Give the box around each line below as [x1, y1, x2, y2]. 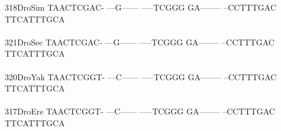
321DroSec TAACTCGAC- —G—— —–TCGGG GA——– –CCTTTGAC [5, 35, 274, 48]
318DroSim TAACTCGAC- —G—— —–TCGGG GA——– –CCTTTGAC [5, 1, 276, 13]
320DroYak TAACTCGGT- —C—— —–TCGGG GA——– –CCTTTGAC [5, 70, 277, 83]
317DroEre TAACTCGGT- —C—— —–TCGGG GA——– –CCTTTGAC [5, 105, 275, 117]
